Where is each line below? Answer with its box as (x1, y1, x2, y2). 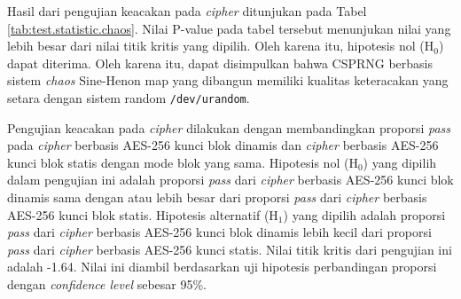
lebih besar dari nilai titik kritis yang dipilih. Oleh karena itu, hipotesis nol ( (7, 36, 425, 55)
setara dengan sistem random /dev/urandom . (7, 88, 250, 106)
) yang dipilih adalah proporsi (283, 205, 446, 224)
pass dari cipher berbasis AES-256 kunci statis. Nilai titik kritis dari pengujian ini (7, 240, 452, 258)
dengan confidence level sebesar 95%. (7, 274, 207, 293)
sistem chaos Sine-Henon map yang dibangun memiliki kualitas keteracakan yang (7, 71, 449, 90)
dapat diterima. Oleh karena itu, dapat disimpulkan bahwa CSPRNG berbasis (7, 53, 434, 72)
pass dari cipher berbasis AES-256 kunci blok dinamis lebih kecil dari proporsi (7, 223, 432, 241)
